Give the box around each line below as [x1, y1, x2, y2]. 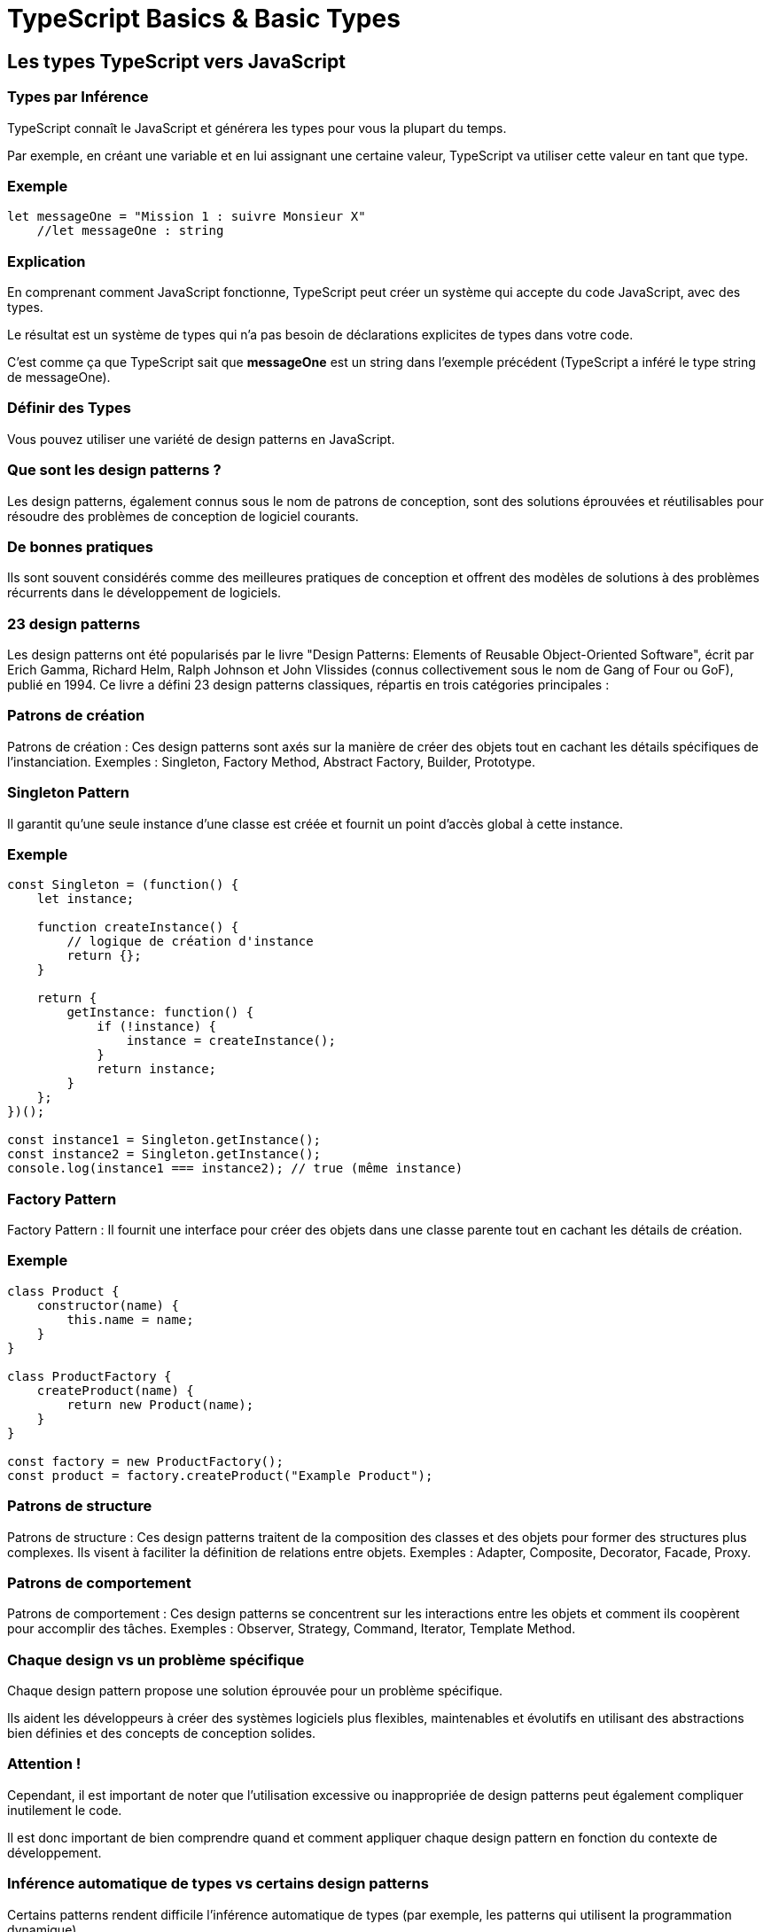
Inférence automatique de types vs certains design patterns [7, 1874, 429, 1893]
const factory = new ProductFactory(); [7, 1453, 284, 1468]
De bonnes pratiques [7, 537, 154, 556]
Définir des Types [7, 399, 131, 417]
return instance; [97, 1062, 217, 1077]
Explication [7, 252, 86, 270]
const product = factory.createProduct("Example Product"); [7, 1468, 433, 1483]
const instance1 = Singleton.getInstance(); [7, 1133, 322, 1148]
